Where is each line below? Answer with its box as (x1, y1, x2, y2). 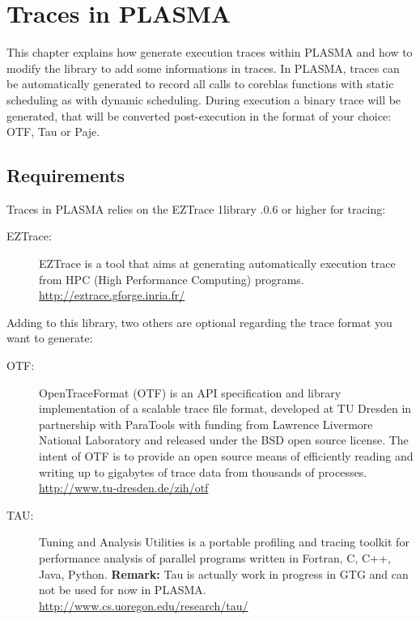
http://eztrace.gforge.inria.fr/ (39, 287, 185, 304)
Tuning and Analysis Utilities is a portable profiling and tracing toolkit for (39, 533, 409, 550)
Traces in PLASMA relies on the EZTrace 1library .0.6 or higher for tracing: (6, 200, 386, 217)
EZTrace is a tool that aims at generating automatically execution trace (39, 255, 396, 272)
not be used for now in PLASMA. (39, 581, 206, 598)
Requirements (6, 163, 125, 188)
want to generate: (6, 329, 93, 346)
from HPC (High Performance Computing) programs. (39, 270, 304, 287)
